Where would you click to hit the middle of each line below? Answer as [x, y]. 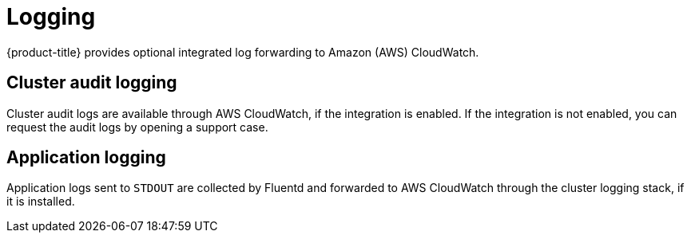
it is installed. [41, 202]
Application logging [86, 158]
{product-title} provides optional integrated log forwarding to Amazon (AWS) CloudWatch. [243, 52]
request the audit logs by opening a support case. [137, 127]
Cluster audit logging [92, 83]
